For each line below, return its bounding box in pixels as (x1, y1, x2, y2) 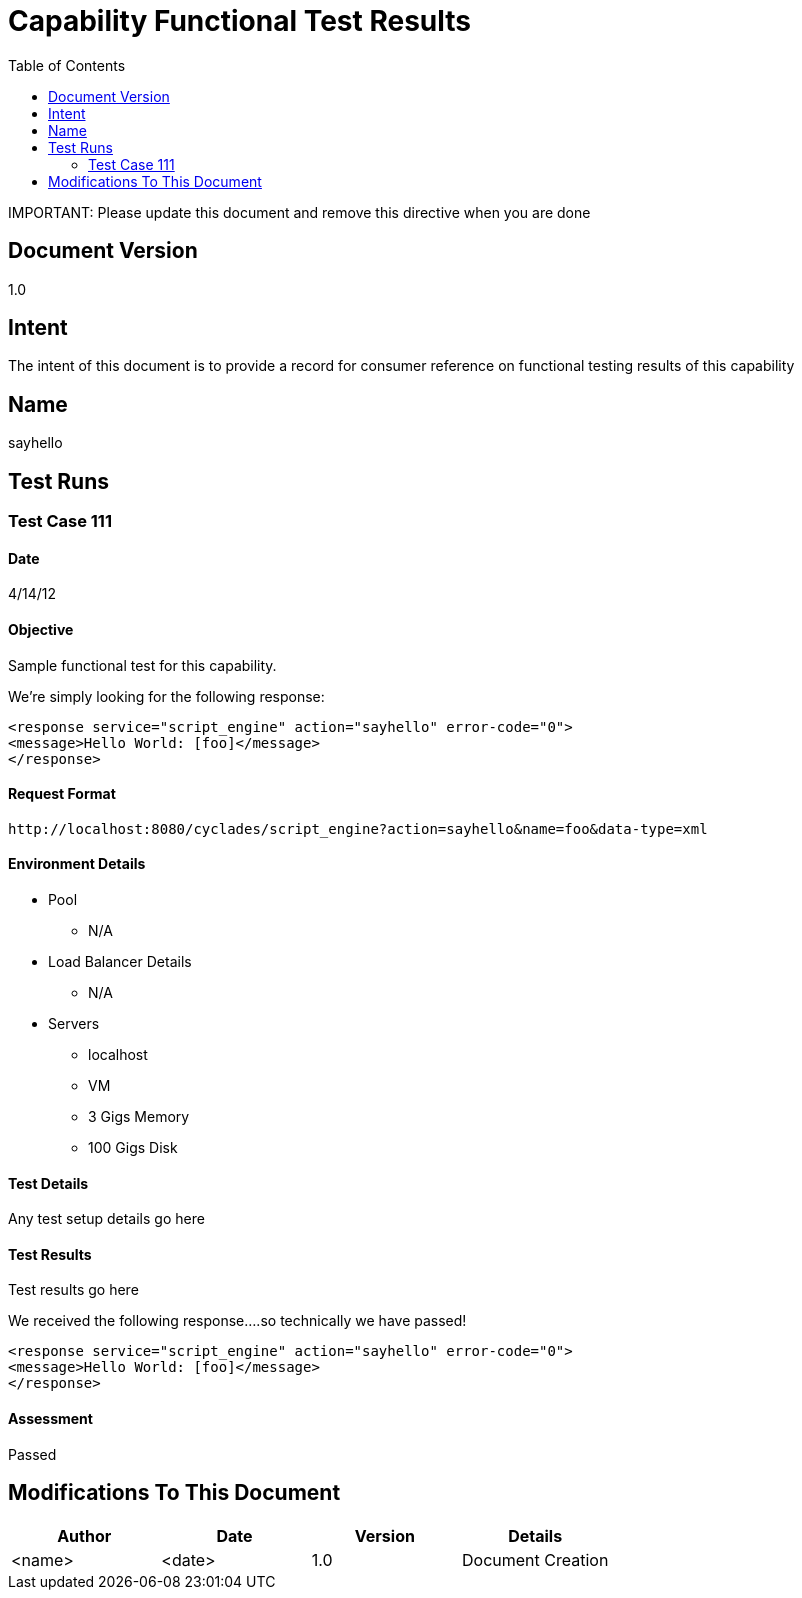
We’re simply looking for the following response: (8, 687, 325, 705)
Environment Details (8, 855, 146, 873)
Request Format (8, 785, 116, 803)
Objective (8, 620, 74, 638)
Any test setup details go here (8, 1210, 205, 1228)
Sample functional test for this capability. (8, 656, 277, 674)
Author (57, 1525, 112, 1546)
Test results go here (8, 1281, 139, 1299)
